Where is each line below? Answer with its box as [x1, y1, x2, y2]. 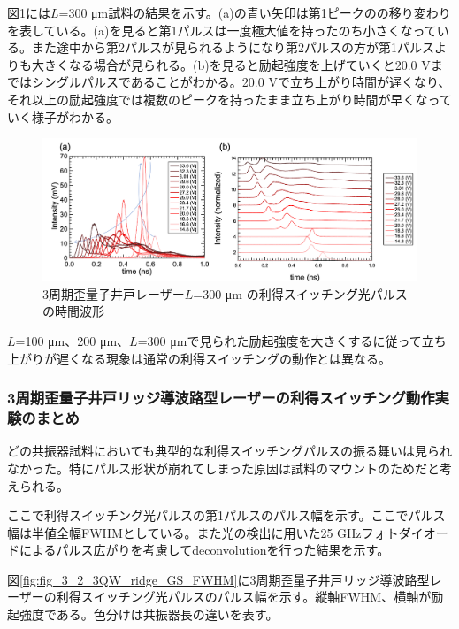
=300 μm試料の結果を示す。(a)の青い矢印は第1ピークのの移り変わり [58, 4, 451, 21]
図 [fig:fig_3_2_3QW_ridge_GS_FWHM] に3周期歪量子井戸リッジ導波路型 [7, 570, 430, 588]
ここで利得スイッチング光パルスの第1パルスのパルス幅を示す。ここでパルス [7, 506, 446, 525]
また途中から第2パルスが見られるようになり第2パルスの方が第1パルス [31, 38, 434, 57]
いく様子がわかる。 [7, 107, 119, 126]
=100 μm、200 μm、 [15, 331, 130, 349]
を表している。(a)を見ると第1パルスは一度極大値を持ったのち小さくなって [7, 20, 437, 39]
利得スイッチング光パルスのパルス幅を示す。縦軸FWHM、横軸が [56, 587, 432, 606]
